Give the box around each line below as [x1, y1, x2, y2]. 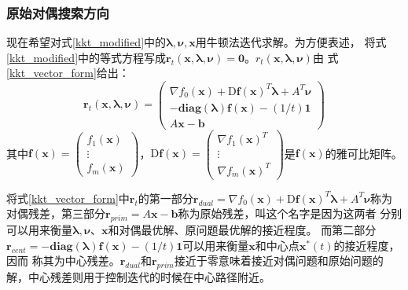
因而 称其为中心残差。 [6, 252, 120, 269]
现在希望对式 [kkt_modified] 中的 [6, 34, 167, 50]
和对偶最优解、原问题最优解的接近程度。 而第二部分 [108, 222, 377, 238]
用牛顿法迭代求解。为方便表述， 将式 [195, 34, 387, 50]
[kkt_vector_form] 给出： [6, 64, 130, 81]
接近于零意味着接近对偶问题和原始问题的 [174, 252, 384, 269]
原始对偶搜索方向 [6, 2, 109, 22]
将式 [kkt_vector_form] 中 [6, 189, 130, 206]
